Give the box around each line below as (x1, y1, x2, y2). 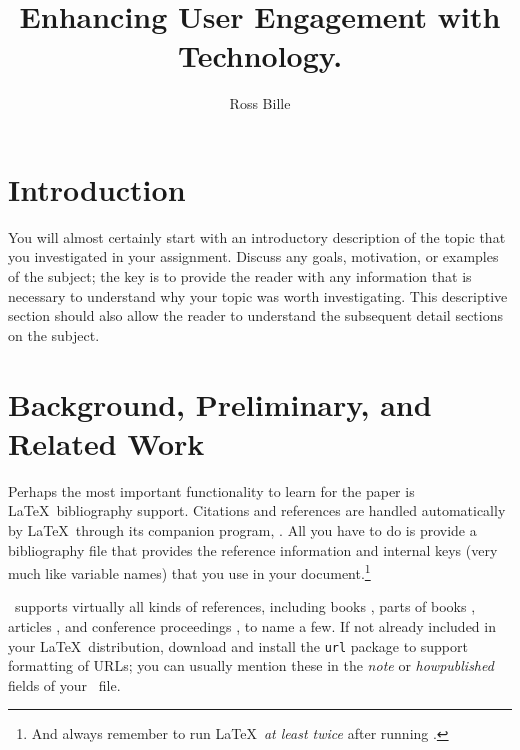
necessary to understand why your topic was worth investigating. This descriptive (8, 285, 508, 306)
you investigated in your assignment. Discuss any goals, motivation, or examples (8, 246, 499, 267)
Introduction (8, 168, 186, 209)
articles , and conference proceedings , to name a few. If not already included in (8, 615, 496, 636)
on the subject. (8, 324, 100, 345)
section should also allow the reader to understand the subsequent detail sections (8, 305, 503, 326)
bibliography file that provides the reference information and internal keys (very (8, 539, 498, 560)
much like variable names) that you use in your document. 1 (8, 560, 371, 583)
